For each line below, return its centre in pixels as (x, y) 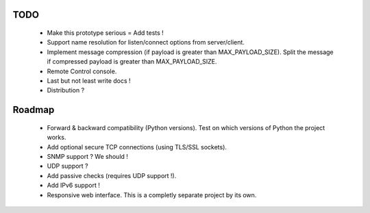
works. (57, 138)
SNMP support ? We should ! (87, 156)
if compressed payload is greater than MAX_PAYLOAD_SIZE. (132, 62)
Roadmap (34, 110)
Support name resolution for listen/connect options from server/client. (146, 42)
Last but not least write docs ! (89, 80)
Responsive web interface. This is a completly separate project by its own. (152, 195)
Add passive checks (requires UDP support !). (112, 175)
